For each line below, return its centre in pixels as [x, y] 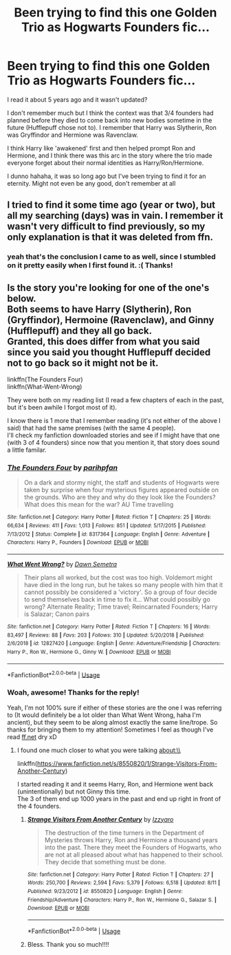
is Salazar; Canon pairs [57, 614]
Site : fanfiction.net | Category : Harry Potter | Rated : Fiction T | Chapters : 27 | [120, 875]
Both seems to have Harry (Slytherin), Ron [99, 309]
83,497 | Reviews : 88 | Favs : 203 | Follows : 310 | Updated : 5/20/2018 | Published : [106, 635]
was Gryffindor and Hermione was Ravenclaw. [73, 135]
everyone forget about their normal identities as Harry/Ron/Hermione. [106, 162]
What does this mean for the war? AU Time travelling [99, 505]
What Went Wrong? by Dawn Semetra [62, 564]
